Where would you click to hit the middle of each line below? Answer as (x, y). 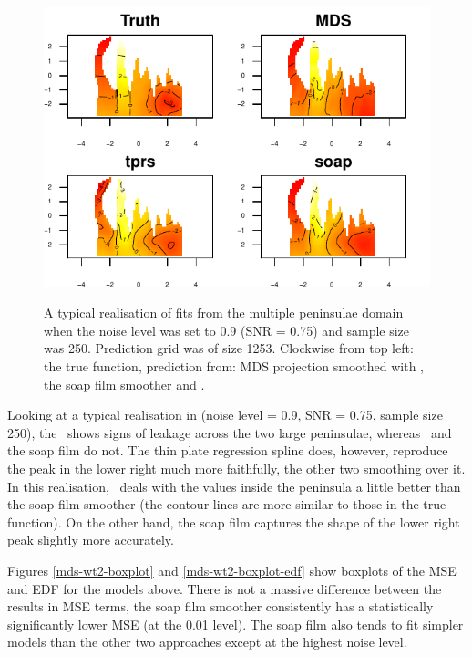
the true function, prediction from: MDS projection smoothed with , (234, 366)
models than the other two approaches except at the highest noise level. (207, 642)
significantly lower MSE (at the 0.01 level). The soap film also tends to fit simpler (236, 624)
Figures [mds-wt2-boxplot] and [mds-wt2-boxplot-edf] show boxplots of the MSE (232, 570)
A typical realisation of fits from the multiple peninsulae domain (224, 313)
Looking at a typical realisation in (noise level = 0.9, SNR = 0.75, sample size (225, 415)
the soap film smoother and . (124, 384)
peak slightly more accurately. (91, 540)
